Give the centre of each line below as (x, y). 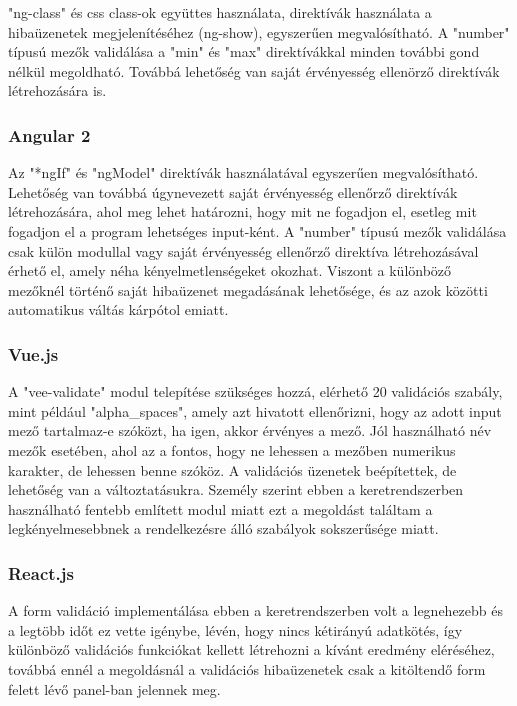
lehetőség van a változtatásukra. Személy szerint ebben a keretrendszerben (236, 489)
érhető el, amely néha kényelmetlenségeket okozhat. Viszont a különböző (230, 270)
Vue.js (33, 353)
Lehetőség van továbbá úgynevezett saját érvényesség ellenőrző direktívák (233, 191)
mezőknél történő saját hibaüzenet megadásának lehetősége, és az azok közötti (248, 289)
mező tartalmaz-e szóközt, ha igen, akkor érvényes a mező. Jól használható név (250, 430)
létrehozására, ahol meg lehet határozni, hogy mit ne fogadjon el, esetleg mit (242, 211)
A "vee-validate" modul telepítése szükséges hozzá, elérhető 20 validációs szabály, (255, 391)
